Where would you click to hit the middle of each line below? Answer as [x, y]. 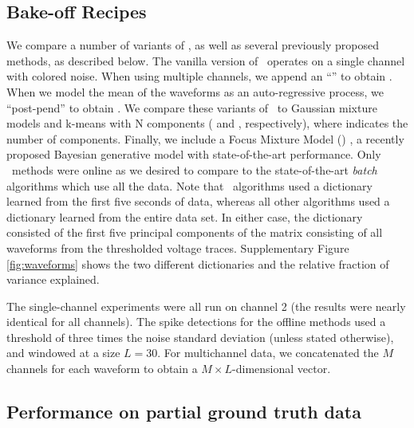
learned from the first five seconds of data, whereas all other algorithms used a [198, 201]
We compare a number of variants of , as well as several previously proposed [193, 45]
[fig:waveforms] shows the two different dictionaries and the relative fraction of [198, 263]
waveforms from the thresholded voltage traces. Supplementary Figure [178, 247]
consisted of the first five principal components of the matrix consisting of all [195, 232]
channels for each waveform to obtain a [102, 369]
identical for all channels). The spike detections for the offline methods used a [196, 322]
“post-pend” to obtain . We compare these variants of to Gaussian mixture [192, 107]
